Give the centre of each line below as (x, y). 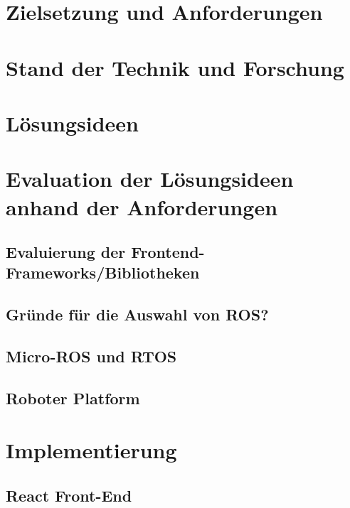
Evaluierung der (66, 252)
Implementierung (91, 450)
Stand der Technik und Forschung (175, 67)
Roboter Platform (73, 398)
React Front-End (69, 495)
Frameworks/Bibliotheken (103, 272)
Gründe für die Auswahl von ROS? (137, 314)
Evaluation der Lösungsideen (150, 179)
